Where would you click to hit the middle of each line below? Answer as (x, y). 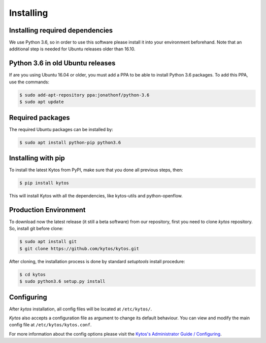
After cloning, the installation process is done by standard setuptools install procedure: (97, 261)
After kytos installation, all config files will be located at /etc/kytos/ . (81, 309)
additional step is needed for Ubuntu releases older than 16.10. (72, 49)
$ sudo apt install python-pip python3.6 (70, 142)
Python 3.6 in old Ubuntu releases (62, 63)
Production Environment (47, 210)
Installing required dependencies (61, 30)
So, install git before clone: (36, 229)
